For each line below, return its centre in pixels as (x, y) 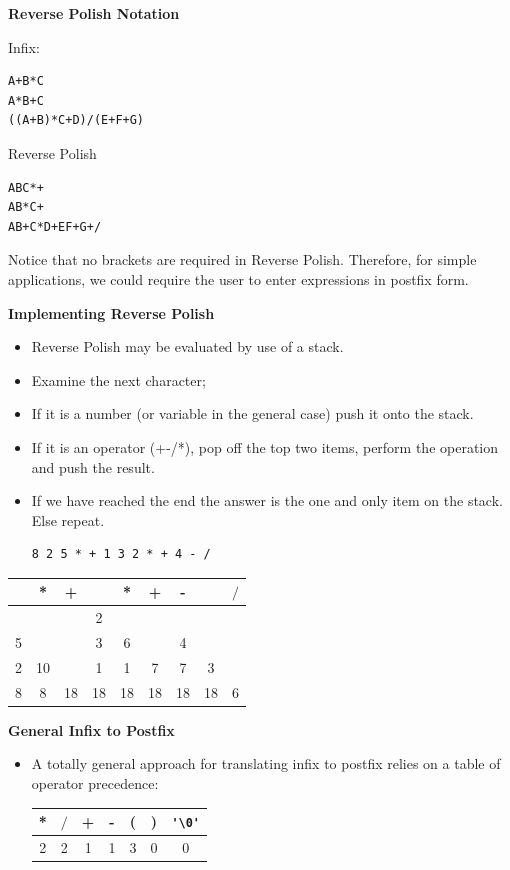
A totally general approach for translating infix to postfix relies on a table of (266, 763)
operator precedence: (95, 783)
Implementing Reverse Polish (111, 312)
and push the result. (93, 466)
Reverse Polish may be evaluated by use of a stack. (187, 346)
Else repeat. (68, 519)
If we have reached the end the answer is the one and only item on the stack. (267, 500)
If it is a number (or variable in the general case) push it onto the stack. (252, 413)
